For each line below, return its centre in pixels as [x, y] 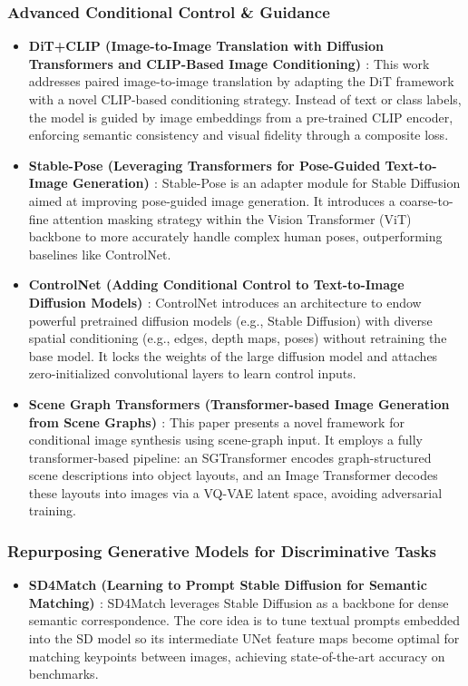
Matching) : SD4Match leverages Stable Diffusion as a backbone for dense [239, 602]
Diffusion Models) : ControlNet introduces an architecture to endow [225, 302]
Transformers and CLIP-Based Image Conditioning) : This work [229, 63]
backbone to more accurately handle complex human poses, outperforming [235, 236]
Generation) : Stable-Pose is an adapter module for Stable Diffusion [266, 183]
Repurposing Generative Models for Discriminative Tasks [222, 550]
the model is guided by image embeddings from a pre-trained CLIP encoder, [241, 117]
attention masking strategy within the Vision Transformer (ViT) [232, 218]
